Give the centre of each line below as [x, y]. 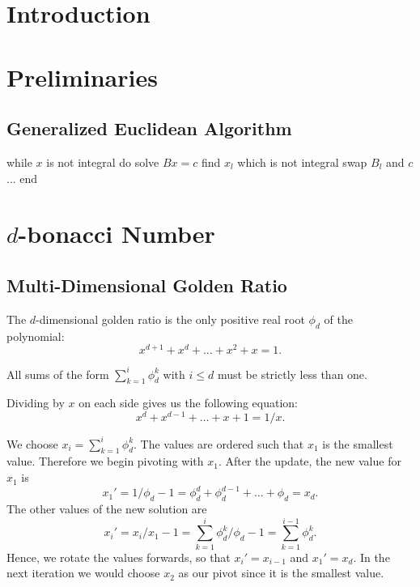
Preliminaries [82, 77]
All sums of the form [58, 374]
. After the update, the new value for [310, 461]
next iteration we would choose [83, 573]
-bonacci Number [117, 234]
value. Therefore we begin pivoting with [105, 461]
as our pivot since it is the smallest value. [281, 573]
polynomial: [36, 336]
